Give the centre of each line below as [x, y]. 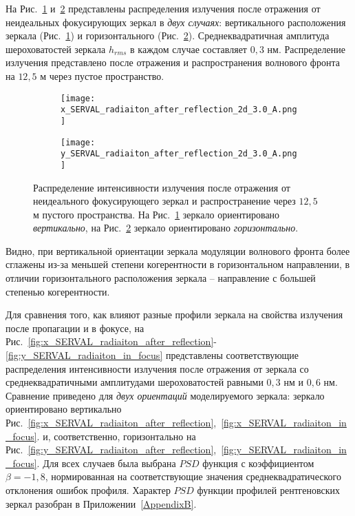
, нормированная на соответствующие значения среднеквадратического [193, 476]
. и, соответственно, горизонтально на [116, 436]
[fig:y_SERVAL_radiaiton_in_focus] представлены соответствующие [152, 355]
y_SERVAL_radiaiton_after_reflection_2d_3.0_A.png [179, 154]
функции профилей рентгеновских [269, 489]
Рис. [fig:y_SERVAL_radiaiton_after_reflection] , [111, 450]
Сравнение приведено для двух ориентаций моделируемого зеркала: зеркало [165, 395]
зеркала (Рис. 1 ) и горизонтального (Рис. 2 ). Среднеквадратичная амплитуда [168, 35]
